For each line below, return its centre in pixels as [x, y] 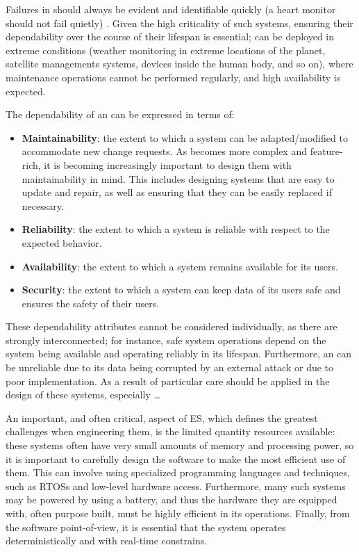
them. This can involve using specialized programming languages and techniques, [178, 472]
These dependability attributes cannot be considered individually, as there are [172, 326]
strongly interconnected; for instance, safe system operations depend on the [166, 340]
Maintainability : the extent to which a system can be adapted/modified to [185, 137]
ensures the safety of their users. [91, 303]
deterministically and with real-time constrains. [107, 541]
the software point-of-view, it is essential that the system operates [146, 527]
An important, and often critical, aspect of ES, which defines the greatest [162, 417]
